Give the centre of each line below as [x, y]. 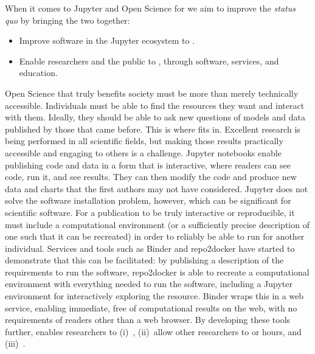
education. [38, 73]
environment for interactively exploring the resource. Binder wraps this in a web [154, 296]
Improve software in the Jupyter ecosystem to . [107, 40]
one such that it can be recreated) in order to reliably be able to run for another [155, 236]
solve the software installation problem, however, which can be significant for [148, 200]
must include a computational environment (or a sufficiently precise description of [157, 224]
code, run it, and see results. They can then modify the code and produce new [151, 177]
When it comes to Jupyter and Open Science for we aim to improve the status [150, 8]
